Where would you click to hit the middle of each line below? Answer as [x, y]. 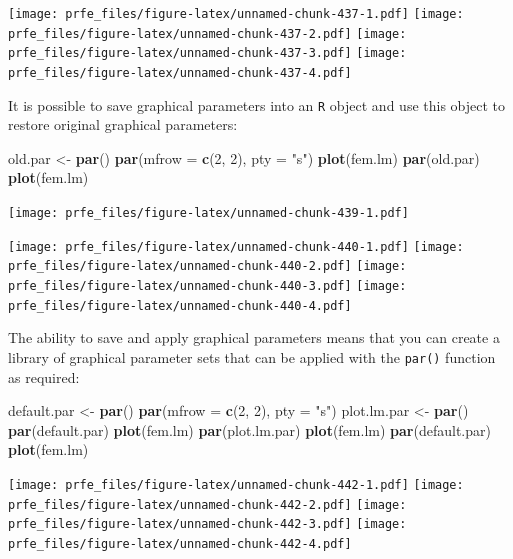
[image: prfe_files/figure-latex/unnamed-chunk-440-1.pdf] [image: [236, 246]
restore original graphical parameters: [123, 124]
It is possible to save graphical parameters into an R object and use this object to [257, 104]
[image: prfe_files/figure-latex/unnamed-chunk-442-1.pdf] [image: [236, 484]
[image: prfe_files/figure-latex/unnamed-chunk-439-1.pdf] [208, 213]
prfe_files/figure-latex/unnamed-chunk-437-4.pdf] [180, 72]
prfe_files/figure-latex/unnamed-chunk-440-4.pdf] [180, 305]
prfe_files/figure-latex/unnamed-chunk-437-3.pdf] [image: [207, 53]
